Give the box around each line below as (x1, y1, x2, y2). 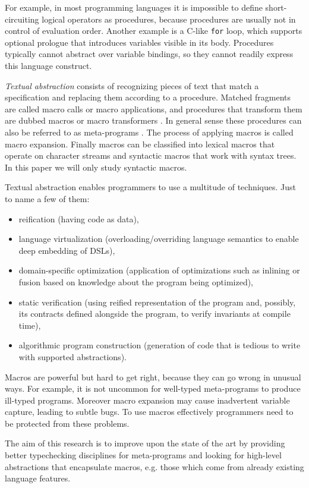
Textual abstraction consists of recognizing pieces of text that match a (5, 79, 259, 92)
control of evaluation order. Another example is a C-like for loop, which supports (5, 24, 302, 37)
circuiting (5, 12, 39, 25)
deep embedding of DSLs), (18, 244, 115, 256)
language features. (5, 472, 71, 484)
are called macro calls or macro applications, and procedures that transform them (5, 102, 302, 115)
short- (265, 1, 287, 13)
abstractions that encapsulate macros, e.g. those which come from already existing (5, 460, 304, 473)
